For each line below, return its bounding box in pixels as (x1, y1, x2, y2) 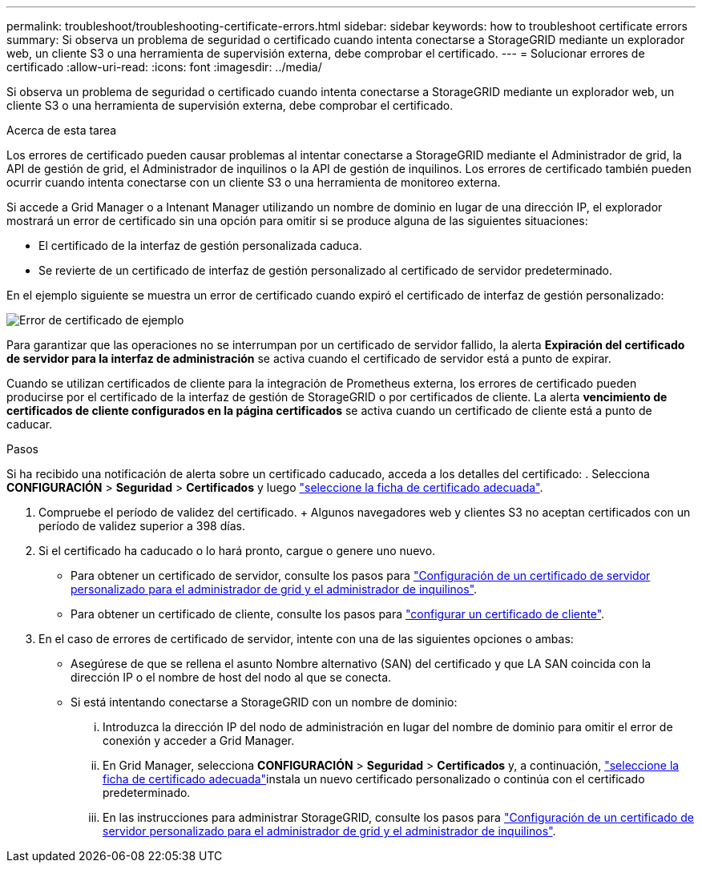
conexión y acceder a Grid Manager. (103, 734, 295, 747)
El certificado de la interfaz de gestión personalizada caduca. (38, 239, 362, 252)
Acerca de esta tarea (6, 123, 117, 137)
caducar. (6, 417, 53, 431)
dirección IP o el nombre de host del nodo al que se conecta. (71, 670, 392, 684)
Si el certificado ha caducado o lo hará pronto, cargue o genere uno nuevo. (38, 544, 436, 557)
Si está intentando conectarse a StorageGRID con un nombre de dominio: (71, 695, 458, 709)
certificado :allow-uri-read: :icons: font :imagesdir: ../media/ (6, 60, 322, 74)
